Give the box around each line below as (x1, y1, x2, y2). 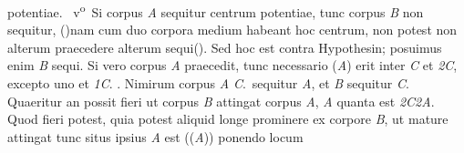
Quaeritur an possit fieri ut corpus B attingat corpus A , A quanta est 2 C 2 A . (7, 91, 435, 110)
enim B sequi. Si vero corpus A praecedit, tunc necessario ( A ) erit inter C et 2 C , (7, 56, 458, 75)
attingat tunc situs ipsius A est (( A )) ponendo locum (7, 127, 304, 146)
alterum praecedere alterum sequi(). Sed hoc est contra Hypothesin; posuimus (7, 37, 442, 56)
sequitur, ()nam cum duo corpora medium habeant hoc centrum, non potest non (7, 20, 458, 39)
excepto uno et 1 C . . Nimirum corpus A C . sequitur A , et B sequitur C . (7, 74, 409, 93)
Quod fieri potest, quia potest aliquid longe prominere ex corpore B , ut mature (7, 109, 449, 128)
